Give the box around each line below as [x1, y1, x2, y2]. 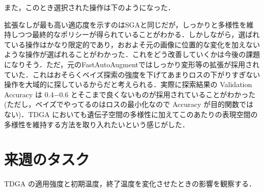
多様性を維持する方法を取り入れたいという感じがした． [4, 119, 189, 129]
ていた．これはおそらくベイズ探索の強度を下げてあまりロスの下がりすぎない [4, 69, 260, 79]
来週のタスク [4, 149, 90, 170]
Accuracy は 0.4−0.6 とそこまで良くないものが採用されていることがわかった [4, 89, 256, 99]
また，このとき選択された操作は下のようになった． [4, 2, 175, 12]
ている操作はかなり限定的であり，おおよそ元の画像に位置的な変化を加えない [4, 39, 260, 49]
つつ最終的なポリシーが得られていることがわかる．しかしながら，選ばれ [18, 29, 260, 40]
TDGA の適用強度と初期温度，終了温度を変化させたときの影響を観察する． [4, 178, 256, 189]
